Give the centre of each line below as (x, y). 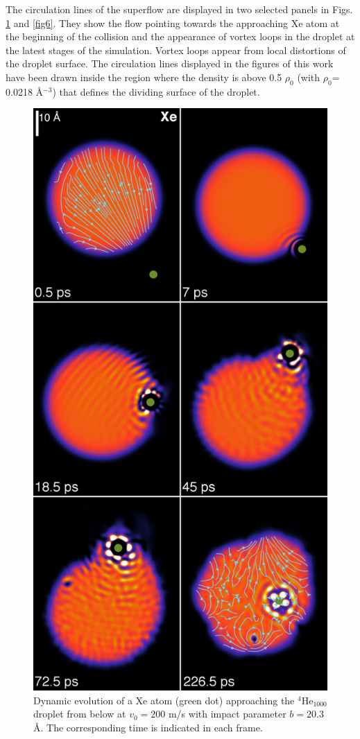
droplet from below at (80, 714)
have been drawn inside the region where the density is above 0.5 (144, 77)
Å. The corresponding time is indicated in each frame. (148, 727)
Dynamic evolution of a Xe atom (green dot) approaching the (164, 700)
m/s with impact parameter (227, 714)
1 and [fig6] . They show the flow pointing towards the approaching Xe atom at (173, 23)
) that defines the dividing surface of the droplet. (156, 91)
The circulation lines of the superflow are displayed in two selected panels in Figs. (179, 9)
